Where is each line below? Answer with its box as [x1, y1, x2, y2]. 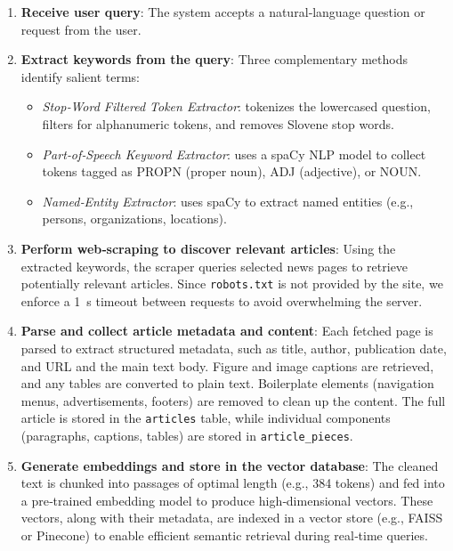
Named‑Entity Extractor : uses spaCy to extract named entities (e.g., [42, 191, 414, 210]
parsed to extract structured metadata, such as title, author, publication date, [20, 338, 447, 357]
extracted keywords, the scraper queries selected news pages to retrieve [20, 256, 409, 275]
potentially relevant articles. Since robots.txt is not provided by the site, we [20, 274, 443, 293]
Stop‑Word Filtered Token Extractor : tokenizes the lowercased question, [42, 97, 431, 116]
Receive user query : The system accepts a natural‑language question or [20, 3, 425, 20]
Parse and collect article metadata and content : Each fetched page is [20, 321, 433, 340]
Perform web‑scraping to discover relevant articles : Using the [20, 239, 396, 257]
